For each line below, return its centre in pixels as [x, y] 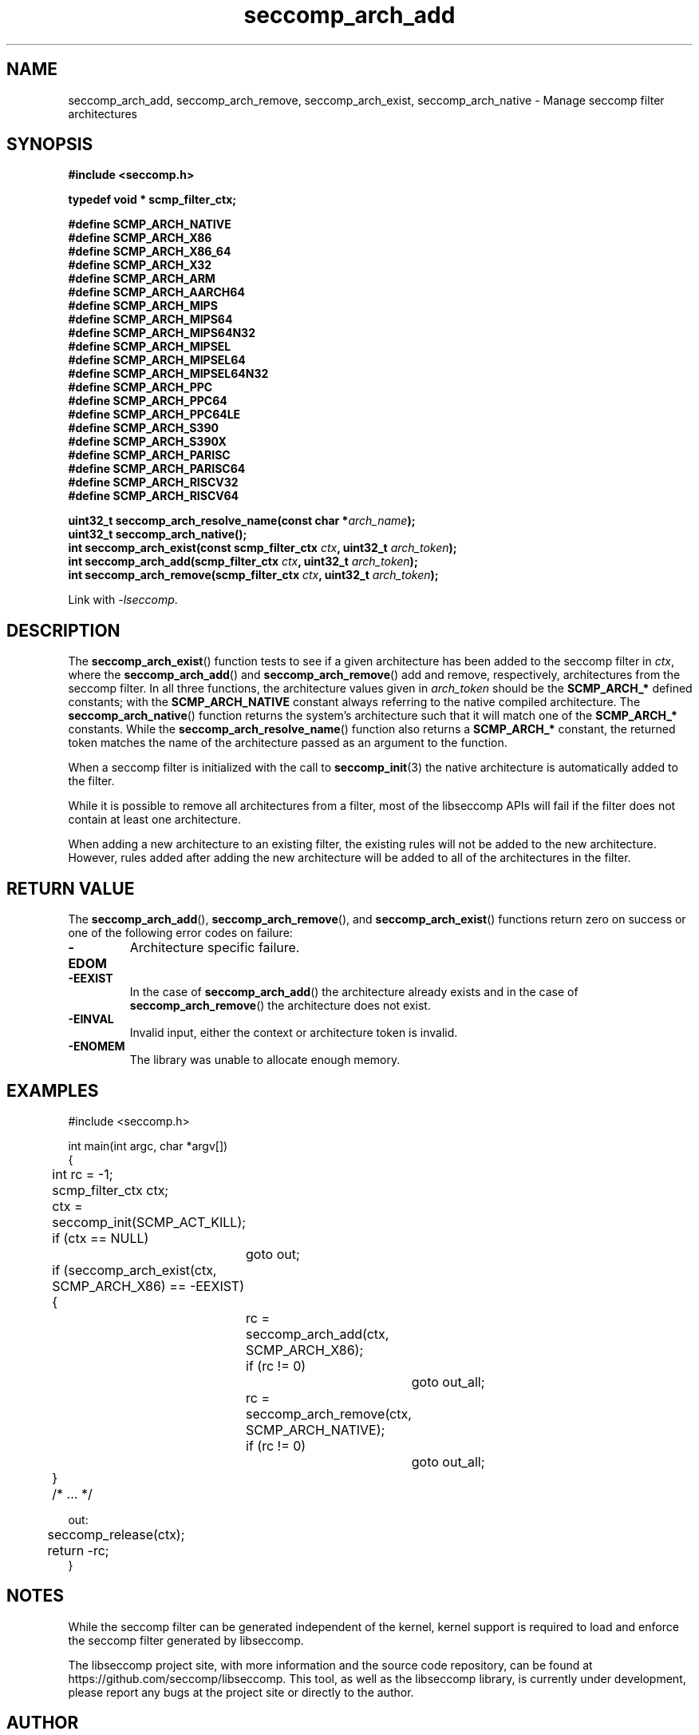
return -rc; [78, 1550]
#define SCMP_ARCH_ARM [142, 279]
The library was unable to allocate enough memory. [265, 1060]
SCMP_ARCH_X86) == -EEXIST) [148, 1286]
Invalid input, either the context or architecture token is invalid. [294, 1033]
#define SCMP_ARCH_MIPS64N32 [162, 333]
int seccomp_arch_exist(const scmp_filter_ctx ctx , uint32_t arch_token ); [263, 548]
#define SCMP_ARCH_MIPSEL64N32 [168, 374]
